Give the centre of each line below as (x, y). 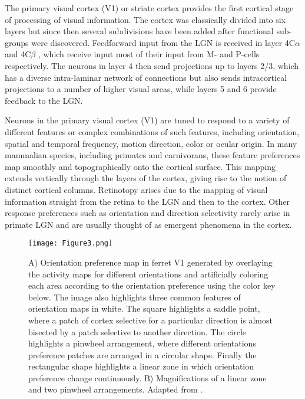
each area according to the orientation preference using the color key (152, 285)
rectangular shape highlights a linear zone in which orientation (141, 366)
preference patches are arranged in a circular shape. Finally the (142, 354)
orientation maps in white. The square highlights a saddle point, (144, 308)
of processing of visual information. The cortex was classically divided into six (145, 19)
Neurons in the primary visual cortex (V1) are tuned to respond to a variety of (147, 120)
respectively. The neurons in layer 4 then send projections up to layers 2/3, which (152, 65)
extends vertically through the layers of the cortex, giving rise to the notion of (146, 178)
